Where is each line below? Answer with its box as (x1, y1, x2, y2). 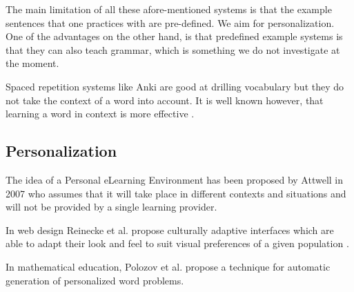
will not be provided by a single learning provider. (6, 199, 217, 214)
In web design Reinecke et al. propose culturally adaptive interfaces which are (6, 222, 334, 237)
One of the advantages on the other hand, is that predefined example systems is (6, 29, 343, 43)
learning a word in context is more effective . (6, 106, 195, 121)
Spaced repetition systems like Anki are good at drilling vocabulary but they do (6, 79, 344, 93)
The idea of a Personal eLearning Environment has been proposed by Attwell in (6, 172, 344, 186)
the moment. (6, 56, 59, 70)
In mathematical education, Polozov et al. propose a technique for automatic (6, 259, 331, 273)
